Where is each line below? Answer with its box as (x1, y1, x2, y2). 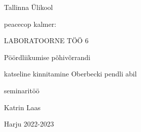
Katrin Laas (4, 102, 41, 112)
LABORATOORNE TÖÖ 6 (4, 35, 89, 46)
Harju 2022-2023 (4, 119, 54, 129)
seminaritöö (4, 85, 40, 95)
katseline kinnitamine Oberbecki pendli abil (4, 68, 137, 79)
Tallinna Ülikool (4, 2, 53, 12)
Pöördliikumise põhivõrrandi (4, 52, 90, 62)
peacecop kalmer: (4, 18, 57, 29)
